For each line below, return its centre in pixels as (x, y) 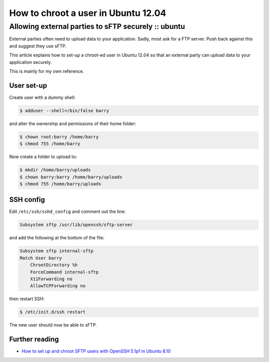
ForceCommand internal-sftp (65, 272)
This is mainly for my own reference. (47, 71)
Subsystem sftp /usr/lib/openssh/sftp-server (76, 225)
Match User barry (41, 258)
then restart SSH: (27, 299)
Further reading (34, 339)
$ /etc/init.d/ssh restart (53, 312)
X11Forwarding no (51, 279)
